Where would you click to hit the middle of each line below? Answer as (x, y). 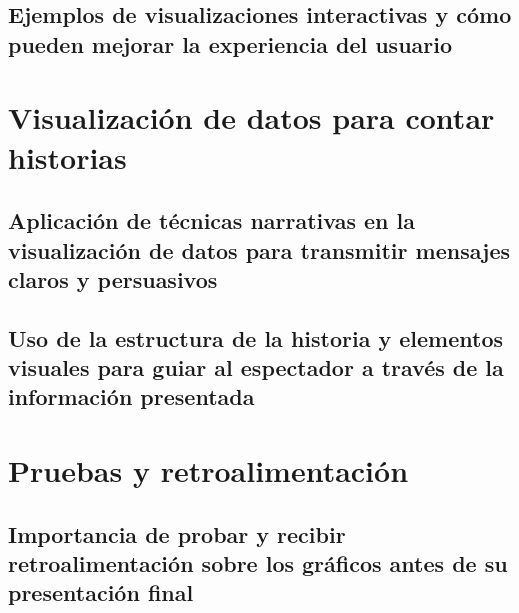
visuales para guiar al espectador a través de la (256, 367)
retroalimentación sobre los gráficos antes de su (258, 563)
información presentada (131, 396)
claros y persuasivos (113, 278)
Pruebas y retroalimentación (208, 470)
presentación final (101, 592)
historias (67, 156)
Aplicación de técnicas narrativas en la (211, 220)
